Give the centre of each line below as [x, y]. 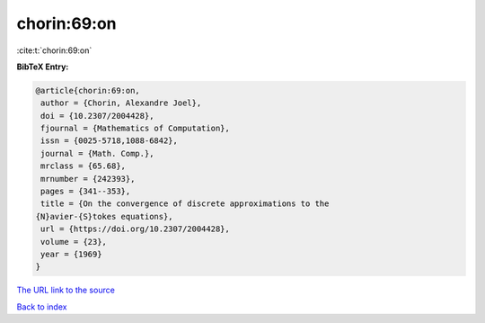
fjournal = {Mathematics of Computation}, [136, 129]
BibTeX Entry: [43, 67]
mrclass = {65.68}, [83, 166]
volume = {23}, [74, 242]
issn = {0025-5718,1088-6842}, [110, 141]
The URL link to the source [66, 290]
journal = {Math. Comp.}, [97, 153]
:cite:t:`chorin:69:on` [54, 50]
